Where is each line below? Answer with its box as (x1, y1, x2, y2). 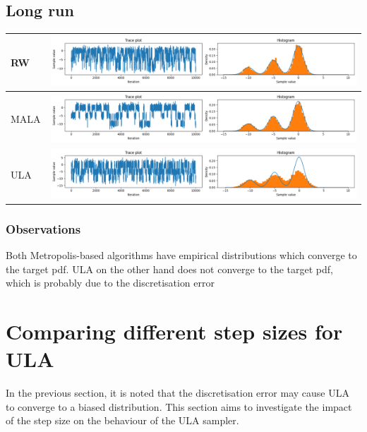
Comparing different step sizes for (6, 316, 343, 345)
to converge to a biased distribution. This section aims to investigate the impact (6, 399, 352, 414)
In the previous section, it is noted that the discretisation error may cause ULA (6, 385, 349, 400)
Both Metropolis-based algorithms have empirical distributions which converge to (6, 247, 357, 262)
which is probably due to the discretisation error (6, 275, 215, 290)
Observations (6, 220, 81, 237)
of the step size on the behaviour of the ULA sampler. (6, 413, 239, 428)
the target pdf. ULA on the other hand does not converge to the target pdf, (6, 261, 334, 276)
